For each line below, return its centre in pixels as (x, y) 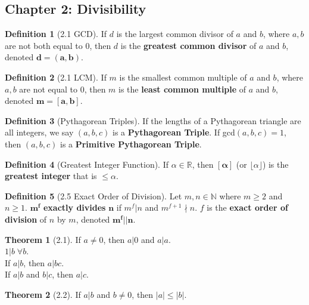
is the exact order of (247, 207)
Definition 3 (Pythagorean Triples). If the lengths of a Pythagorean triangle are (153, 120)
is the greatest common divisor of (188, 45)
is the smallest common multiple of (183, 77)
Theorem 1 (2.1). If (43, 239)
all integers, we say (39, 132)
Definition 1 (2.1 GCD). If (56, 34)
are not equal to (48, 89)
